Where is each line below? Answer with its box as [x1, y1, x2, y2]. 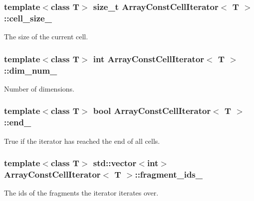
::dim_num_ [4, 64, 57, 76]
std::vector [93, 157, 137, 169]
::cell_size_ [4, 11, 52, 24]
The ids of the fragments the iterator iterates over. [4, 188, 159, 198]
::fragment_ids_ [135, 168, 203, 181]
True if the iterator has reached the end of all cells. [4, 135, 160, 146]
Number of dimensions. [4, 83, 74, 94]
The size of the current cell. [4, 31, 88, 42]
